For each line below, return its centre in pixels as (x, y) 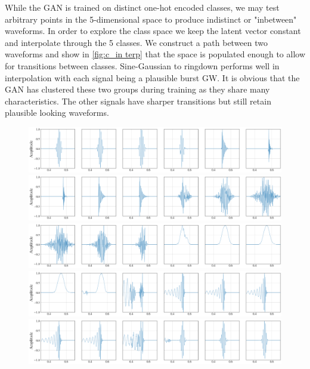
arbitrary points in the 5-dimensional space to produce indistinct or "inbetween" (151, 19)
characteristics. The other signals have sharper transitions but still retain (138, 101)
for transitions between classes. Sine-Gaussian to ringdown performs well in (142, 65)
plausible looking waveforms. (57, 113)
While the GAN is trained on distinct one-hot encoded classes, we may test (142, 7)
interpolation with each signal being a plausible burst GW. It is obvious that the (152, 77)
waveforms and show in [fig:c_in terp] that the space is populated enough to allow (155, 54)
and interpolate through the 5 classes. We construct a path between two (137, 42)
